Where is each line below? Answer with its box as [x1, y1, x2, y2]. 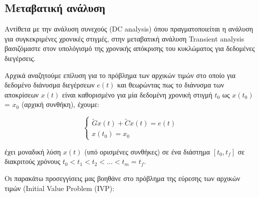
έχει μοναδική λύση [5, 146, 61, 156]
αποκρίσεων [5, 89, 39, 99]
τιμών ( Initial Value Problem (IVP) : [5, 182, 115, 193]
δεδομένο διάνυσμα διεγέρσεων [5, 79, 95, 90]
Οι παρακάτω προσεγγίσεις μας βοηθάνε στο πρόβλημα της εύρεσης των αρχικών [5, 172, 240, 183]
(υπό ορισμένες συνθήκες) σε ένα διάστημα [84, 146, 210, 156]
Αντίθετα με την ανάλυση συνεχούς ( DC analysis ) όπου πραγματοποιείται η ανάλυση [5, 23, 253, 34]
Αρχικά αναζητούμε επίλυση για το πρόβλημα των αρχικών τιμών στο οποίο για [5, 69, 236, 80]
